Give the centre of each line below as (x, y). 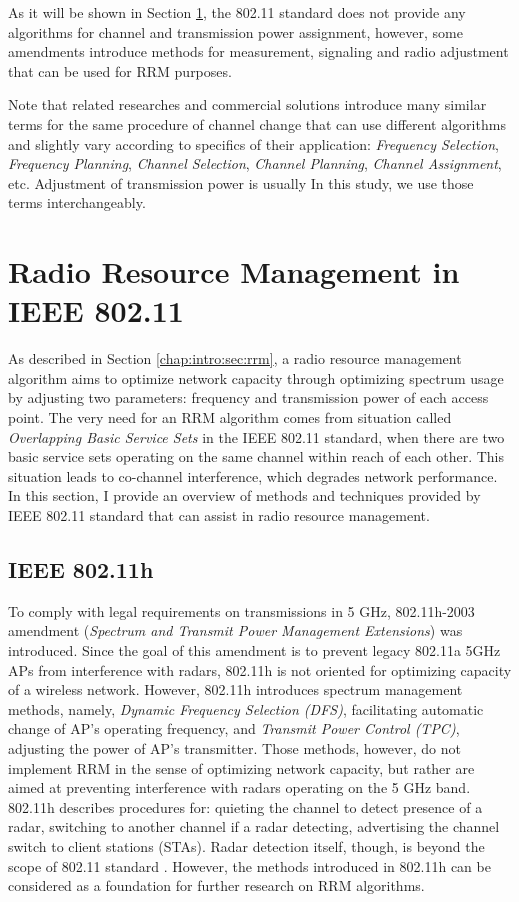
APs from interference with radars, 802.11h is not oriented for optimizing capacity (260, 669)
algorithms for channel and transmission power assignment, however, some (235, 31)
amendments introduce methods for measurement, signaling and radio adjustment (258, 51)
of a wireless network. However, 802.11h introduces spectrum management (235, 689)
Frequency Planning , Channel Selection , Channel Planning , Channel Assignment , (255, 163)
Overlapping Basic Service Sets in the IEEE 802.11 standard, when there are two (256, 436)
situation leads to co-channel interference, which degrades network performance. (253, 475)
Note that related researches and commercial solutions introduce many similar (247, 104)
